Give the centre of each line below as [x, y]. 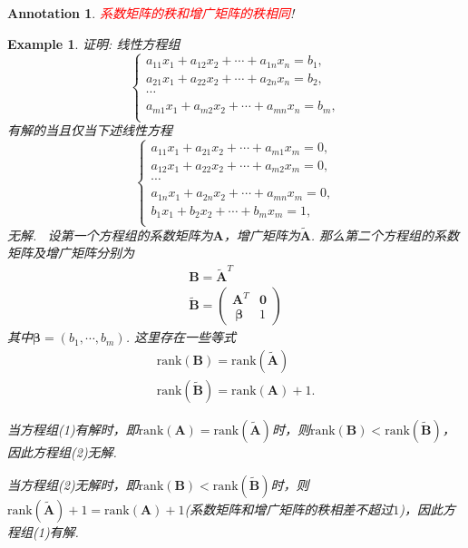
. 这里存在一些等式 [180, 337]
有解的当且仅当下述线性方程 [90, 130]
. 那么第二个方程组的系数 [385, 235]
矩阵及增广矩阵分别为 [71, 253]
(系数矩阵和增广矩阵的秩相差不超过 [289, 509]
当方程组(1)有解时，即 [73, 430]
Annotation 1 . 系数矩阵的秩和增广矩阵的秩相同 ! [151, 13]
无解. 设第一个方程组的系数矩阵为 [110, 235]
